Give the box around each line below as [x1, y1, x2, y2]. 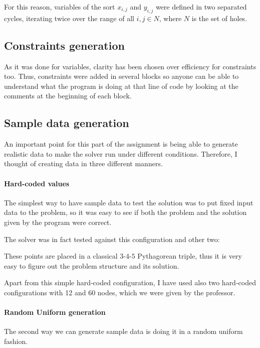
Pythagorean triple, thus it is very [137, 251, 242, 261]
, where [159, 13, 182, 23]
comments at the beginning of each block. [4, 90, 132, 101]
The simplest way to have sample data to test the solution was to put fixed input [4, 197, 253, 207]
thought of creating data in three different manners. [4, 158, 163, 169]
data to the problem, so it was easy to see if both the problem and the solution [4, 207, 247, 217]
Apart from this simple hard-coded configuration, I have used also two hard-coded [4, 277, 256, 288]
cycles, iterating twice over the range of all [4, 13, 134, 23]
